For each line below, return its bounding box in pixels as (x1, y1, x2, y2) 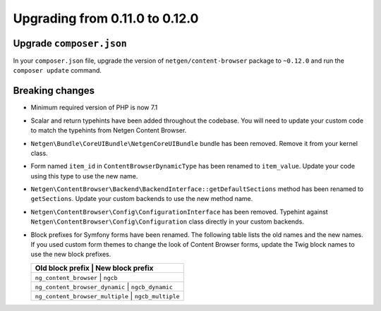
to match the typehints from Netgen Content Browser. (30, 126, 187, 135)
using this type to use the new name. (30, 171, 138, 180)
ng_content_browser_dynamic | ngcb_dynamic (35, 281, 173, 291)
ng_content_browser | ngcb (35, 272, 118, 282)
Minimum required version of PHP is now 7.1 (30, 103, 158, 112)
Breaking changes (13, 85, 95, 97)
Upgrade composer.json (13, 37, 127, 49)
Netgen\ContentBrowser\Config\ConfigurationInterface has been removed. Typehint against (30, 207, 328, 216)
